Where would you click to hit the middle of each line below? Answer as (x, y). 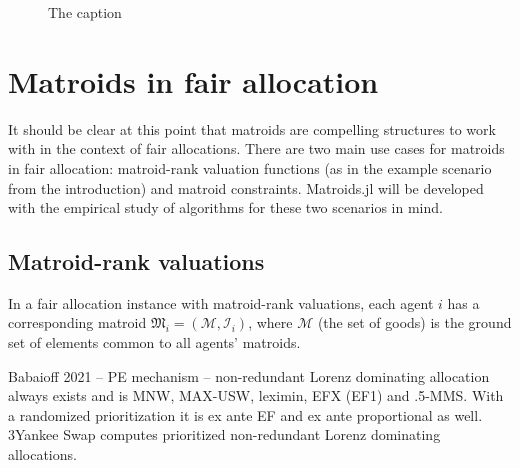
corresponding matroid (77, 322)
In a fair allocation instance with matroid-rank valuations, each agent (221, 302)
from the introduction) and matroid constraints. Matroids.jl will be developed (246, 187)
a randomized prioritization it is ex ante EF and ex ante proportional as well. (245, 414)
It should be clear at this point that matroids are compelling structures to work (252, 128)
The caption (85, 12)
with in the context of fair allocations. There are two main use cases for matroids (256, 148)
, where (270, 322)
